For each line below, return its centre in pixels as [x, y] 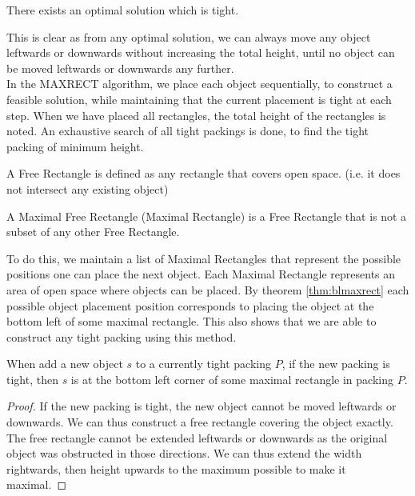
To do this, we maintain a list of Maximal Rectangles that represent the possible [204, 258]
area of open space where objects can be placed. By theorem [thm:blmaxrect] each [208, 289]
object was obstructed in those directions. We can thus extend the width [184, 453]
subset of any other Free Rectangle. [93, 232]
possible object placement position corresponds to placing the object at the [190, 305]
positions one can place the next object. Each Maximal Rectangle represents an [201, 274]
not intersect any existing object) [88, 188]
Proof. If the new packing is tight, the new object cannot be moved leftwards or [202, 406]
